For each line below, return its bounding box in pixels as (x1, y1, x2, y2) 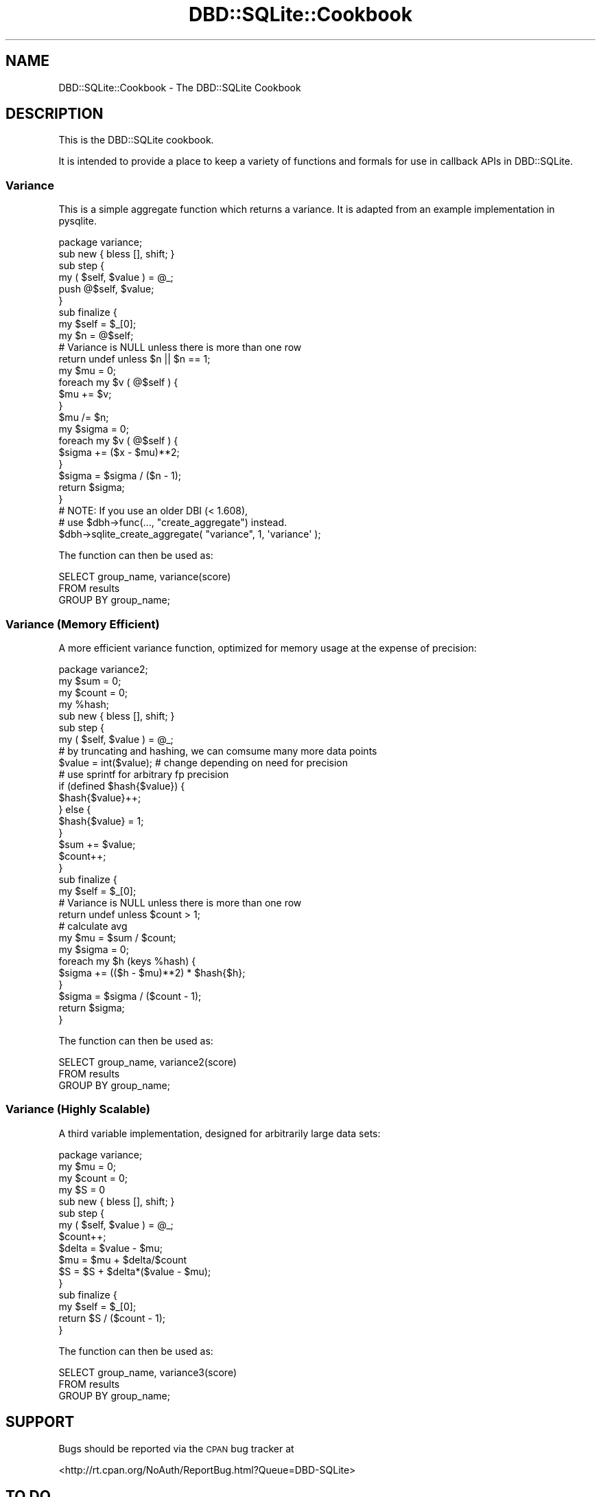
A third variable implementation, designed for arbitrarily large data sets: (58, 1127, 381, 1139)
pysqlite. (58, 215, 97, 227)
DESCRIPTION (5, 105, 104, 123)
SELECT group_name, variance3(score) (58, 1366, 237, 1378)
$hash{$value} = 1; (58, 814, 144, 827)
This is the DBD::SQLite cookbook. (58, 134, 214, 146)
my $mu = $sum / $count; (58, 931, 176, 944)
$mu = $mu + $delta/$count (58, 1253, 187, 1266)
